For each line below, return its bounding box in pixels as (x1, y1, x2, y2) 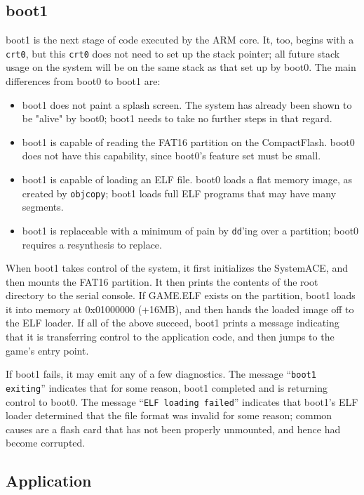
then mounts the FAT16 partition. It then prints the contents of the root (6, 274, 318, 289)
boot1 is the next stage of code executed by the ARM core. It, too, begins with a (6, 32, 354, 47)
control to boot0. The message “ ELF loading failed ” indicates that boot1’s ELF (6, 394, 358, 409)
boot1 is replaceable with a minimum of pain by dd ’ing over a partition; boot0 (22, 223, 359, 237)
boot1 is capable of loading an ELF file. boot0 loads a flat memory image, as (22, 172, 353, 187)
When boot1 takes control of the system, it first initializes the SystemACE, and (6, 260, 348, 275)
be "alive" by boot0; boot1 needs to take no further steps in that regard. (22, 111, 332, 126)
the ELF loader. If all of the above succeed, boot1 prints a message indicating (6, 315, 339, 330)
